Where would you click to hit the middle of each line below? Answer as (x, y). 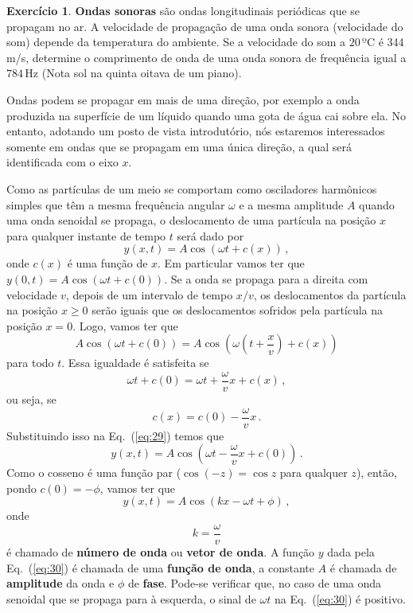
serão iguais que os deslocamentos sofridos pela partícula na (238, 310)
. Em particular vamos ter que (231, 263)
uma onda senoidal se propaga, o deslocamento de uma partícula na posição (191, 220)
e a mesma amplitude (291, 204)
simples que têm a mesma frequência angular (116, 204)
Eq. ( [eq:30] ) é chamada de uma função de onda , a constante (160, 567)
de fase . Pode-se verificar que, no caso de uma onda (255, 583)
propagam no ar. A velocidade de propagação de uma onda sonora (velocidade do (205, 26)
